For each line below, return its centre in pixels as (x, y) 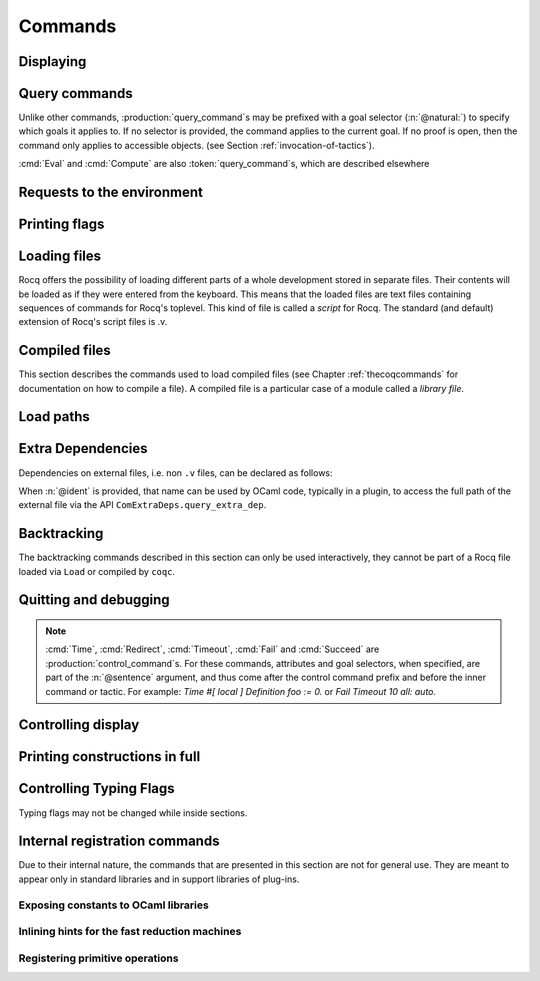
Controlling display (79, 725)
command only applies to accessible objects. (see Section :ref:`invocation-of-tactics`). (196, 145)
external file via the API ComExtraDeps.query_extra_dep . (142, 505)
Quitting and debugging (94, 600)
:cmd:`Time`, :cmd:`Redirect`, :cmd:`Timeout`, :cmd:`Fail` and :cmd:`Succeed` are (212, 649)
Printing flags (61, 224)
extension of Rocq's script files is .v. (93, 322)
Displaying (52, 61)
